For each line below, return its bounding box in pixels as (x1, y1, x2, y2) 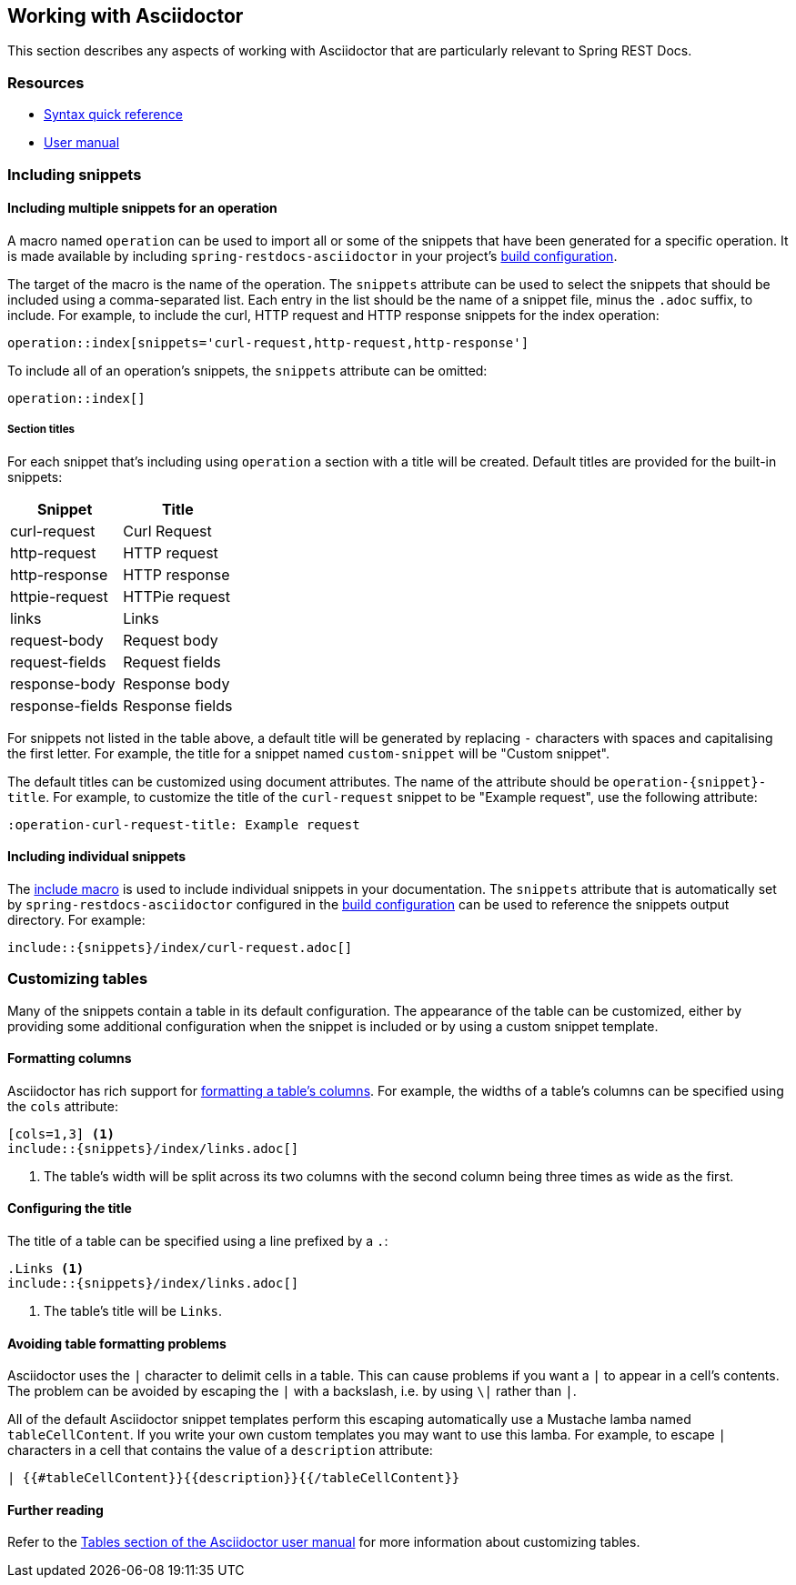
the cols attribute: (7, 1098, 118, 1114)
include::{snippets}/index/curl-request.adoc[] (7, 939, 353, 955)
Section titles (7, 423, 76, 436)
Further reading (7, 1501, 104, 1518)
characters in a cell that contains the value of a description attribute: (7, 1442, 433, 1459)
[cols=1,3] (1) (7, 1126, 116, 1141)
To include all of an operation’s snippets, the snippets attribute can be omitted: (7, 362, 488, 378)
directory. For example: (7, 911, 146, 928)
